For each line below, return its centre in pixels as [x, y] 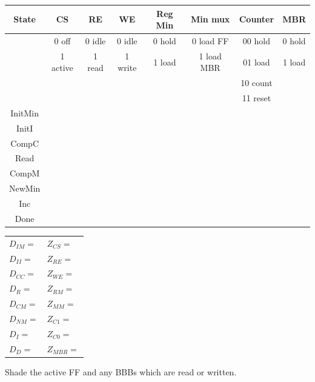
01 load [257, 62]
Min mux [210, 19]
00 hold [256, 40]
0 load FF [210, 40]
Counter [257, 19]
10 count [257, 83]
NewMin [25, 188]
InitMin [25, 112]
